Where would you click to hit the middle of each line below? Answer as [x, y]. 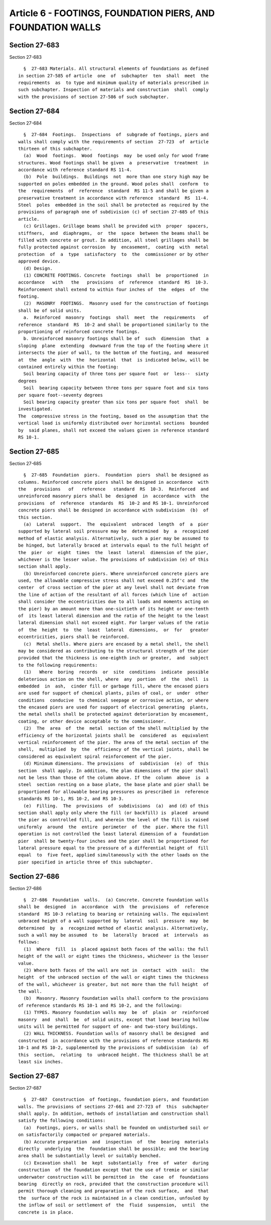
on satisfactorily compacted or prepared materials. [84, 1135]
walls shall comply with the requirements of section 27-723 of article [113, 142]
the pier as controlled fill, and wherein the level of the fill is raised [113, 820]
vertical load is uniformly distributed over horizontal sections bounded [113, 423]
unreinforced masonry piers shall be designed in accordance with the [113, 496]
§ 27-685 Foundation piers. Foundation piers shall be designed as [116, 475]
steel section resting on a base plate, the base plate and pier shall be [113, 785]
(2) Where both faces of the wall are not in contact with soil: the [116, 970]
